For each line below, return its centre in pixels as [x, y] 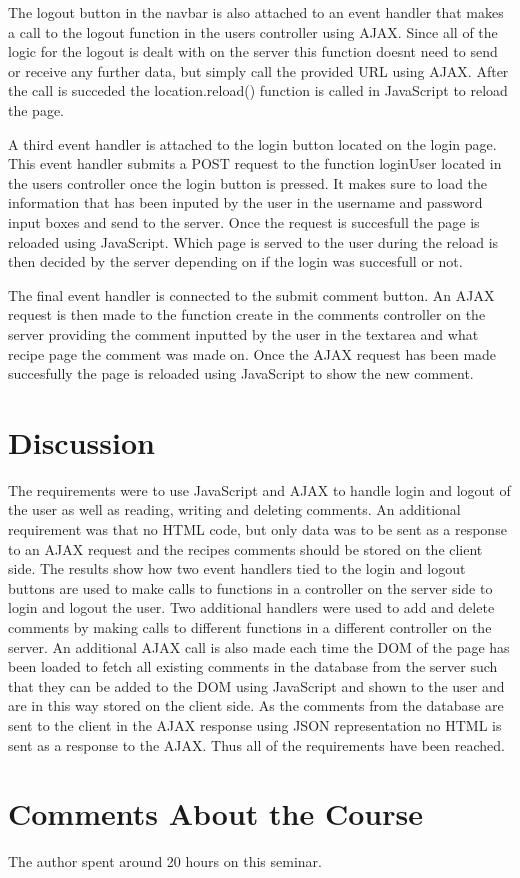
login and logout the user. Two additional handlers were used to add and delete [251, 607]
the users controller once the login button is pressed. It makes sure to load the [248, 182]
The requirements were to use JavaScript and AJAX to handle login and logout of [259, 489]
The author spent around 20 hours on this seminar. [165, 861]
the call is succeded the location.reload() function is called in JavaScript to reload [258, 90]
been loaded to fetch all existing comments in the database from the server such [253, 666]
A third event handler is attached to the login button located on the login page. [252, 143]
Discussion [81, 441]
